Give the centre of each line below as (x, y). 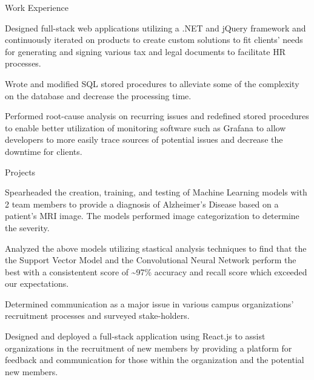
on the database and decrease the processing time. (98, 95)
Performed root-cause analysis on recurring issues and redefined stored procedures (157, 116)
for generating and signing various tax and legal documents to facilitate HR (145, 51)
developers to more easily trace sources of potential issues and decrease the (144, 139)
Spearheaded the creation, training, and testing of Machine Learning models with (156, 192)
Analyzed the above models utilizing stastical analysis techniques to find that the (156, 248)
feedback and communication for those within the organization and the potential (155, 360)
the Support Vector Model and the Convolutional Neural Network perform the (151, 260)
